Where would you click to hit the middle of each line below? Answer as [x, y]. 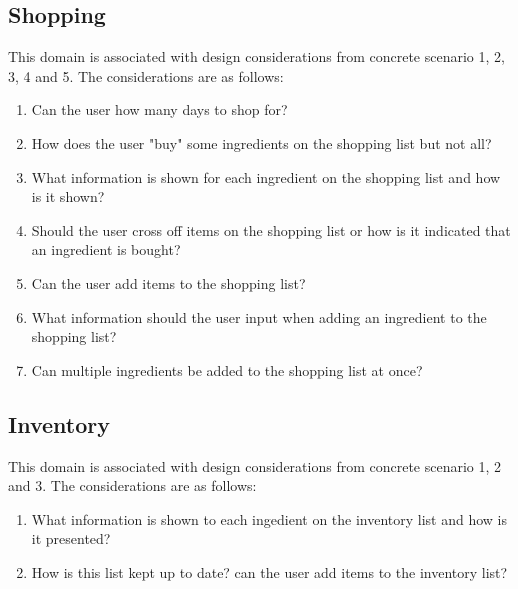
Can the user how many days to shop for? [159, 109]
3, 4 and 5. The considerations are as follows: [146, 75]
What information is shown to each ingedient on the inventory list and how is [269, 518]
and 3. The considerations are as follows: [132, 485]
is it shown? [68, 196]
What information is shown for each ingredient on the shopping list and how [266, 176]
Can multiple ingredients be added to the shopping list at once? [227, 369]
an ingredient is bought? [106, 249]
